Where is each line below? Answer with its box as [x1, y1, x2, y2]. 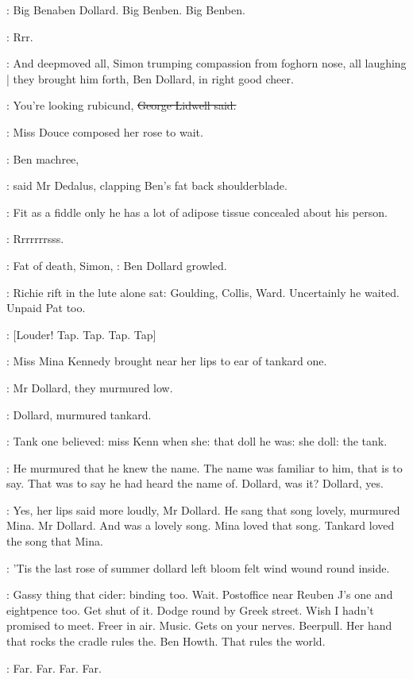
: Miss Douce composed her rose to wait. [6, 123, 203, 140]
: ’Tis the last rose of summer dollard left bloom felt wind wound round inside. [6, 559, 390, 576]
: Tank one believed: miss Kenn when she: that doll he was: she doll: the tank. [6, 433, 388, 449]
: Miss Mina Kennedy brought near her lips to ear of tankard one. [6, 353, 327, 369]
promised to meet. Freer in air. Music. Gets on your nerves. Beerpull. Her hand [6, 617, 392, 634]
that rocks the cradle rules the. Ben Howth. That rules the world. [6, 633, 326, 650]
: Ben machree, [6, 150, 79, 167]
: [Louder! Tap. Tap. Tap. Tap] [6, 326, 156, 342]
